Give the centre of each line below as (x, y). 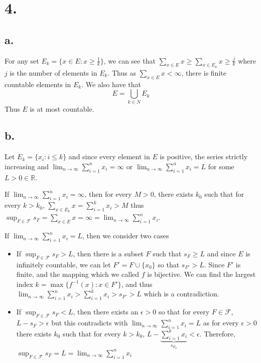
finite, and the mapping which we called (78, 274)
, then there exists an (106, 312)
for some (221, 166)
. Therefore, (217, 333)
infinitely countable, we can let (63, 264)
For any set (22, 60)
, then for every (108, 194)
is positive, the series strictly (204, 156)
